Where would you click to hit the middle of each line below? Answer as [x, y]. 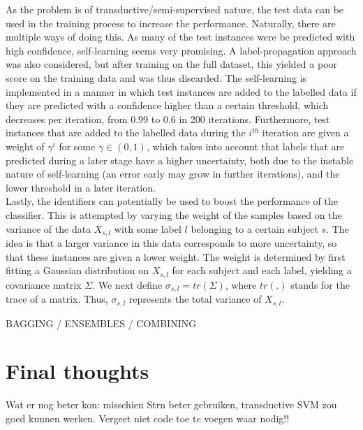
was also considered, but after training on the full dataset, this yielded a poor [172, 64]
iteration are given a [305, 132]
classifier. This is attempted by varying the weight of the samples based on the [174, 214]
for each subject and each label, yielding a [262, 270]
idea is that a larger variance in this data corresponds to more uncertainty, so [171, 242]
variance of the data [49, 228]
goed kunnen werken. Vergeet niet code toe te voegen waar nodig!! [148, 418]
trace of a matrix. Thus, [57, 299]
